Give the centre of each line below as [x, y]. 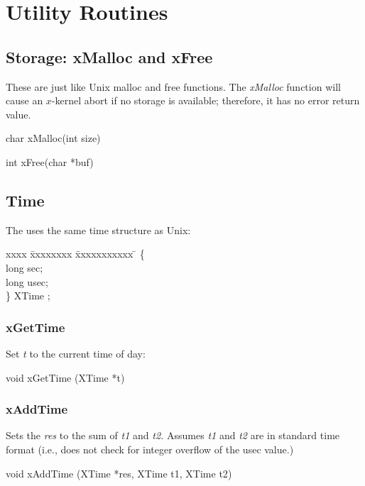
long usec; [27, 281]
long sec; [24, 267]
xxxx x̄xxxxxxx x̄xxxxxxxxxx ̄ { [75, 254]
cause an [24, 100]
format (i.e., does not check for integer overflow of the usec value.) [150, 449]
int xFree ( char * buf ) [50, 161]
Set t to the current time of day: [76, 353]
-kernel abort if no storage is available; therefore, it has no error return [206, 100]
